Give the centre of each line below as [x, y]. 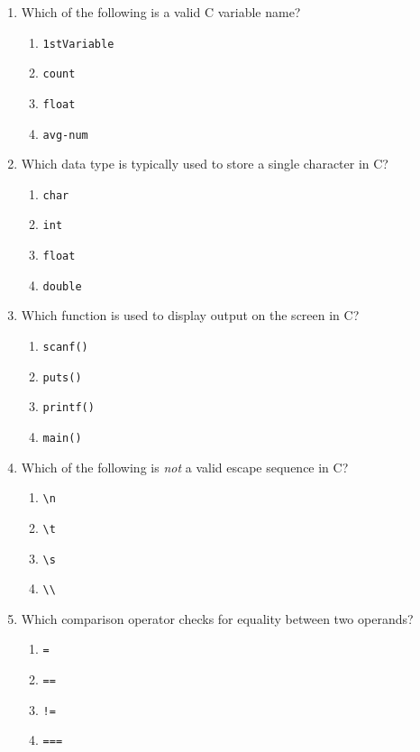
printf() [68, 408]
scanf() [65, 348]
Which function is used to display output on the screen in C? [190, 315]
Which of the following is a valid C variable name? [161, 12]
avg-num [65, 135]
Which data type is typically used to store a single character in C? [205, 164]
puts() [62, 377]
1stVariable [78, 44]
